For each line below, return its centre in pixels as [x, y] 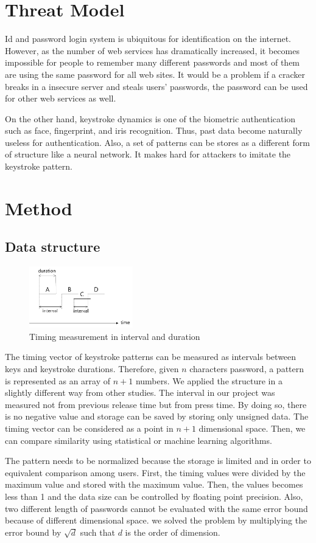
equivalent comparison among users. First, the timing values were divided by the [155, 472]
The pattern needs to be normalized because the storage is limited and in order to [158, 461]
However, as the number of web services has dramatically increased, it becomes [152, 50]
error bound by [33, 532]
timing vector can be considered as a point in [89, 428]
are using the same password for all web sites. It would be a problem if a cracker [155, 74]
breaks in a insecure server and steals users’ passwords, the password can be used [156, 86]
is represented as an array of [58, 380]
